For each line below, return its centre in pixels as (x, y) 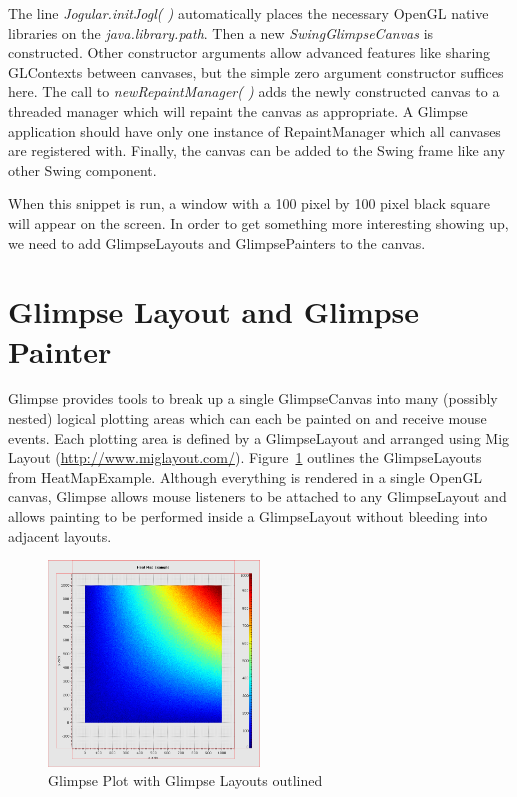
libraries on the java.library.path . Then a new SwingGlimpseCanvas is (221, 32)
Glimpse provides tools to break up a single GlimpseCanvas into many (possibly (253, 398)
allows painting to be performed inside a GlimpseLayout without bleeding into (248, 516)
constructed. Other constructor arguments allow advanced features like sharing (249, 52)
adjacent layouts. (60, 535)
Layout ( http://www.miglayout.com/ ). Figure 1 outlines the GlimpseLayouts (245, 457)
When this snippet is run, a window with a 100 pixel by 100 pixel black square (249, 203)
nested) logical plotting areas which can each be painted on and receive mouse (247, 418)
